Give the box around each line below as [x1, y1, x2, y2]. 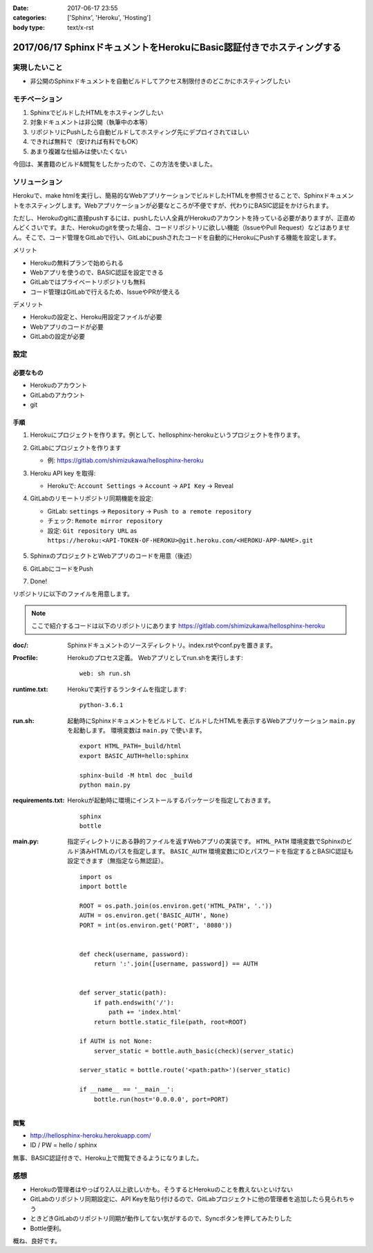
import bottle [79, 883, 127, 891]
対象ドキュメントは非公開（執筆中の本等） [30, 118, 151, 126]
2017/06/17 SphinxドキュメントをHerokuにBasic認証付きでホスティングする [12, 41, 342, 53]
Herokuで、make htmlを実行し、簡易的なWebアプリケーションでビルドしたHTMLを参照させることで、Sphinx [12, 191, 324, 200]
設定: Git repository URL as [47, 526, 137, 535]
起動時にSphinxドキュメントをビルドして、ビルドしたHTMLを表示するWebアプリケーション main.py [67, 716, 356, 725]
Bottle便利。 [30, 1224, 66, 1232]
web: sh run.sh [79, 670, 131, 677]
